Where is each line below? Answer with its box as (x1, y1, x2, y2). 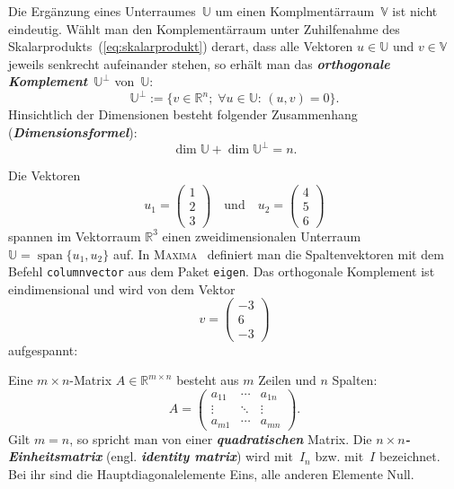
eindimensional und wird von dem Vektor (8, 279, 236, 298)
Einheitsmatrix (8, 447, 102, 466)
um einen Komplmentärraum (215, 2, 375, 20)
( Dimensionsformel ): (8, 123, 138, 142)
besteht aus (176, 371, 239, 389)
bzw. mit (315, 447, 364, 466)
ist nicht (392, 2, 438, 20)
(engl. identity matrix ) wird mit (106, 447, 293, 466)
